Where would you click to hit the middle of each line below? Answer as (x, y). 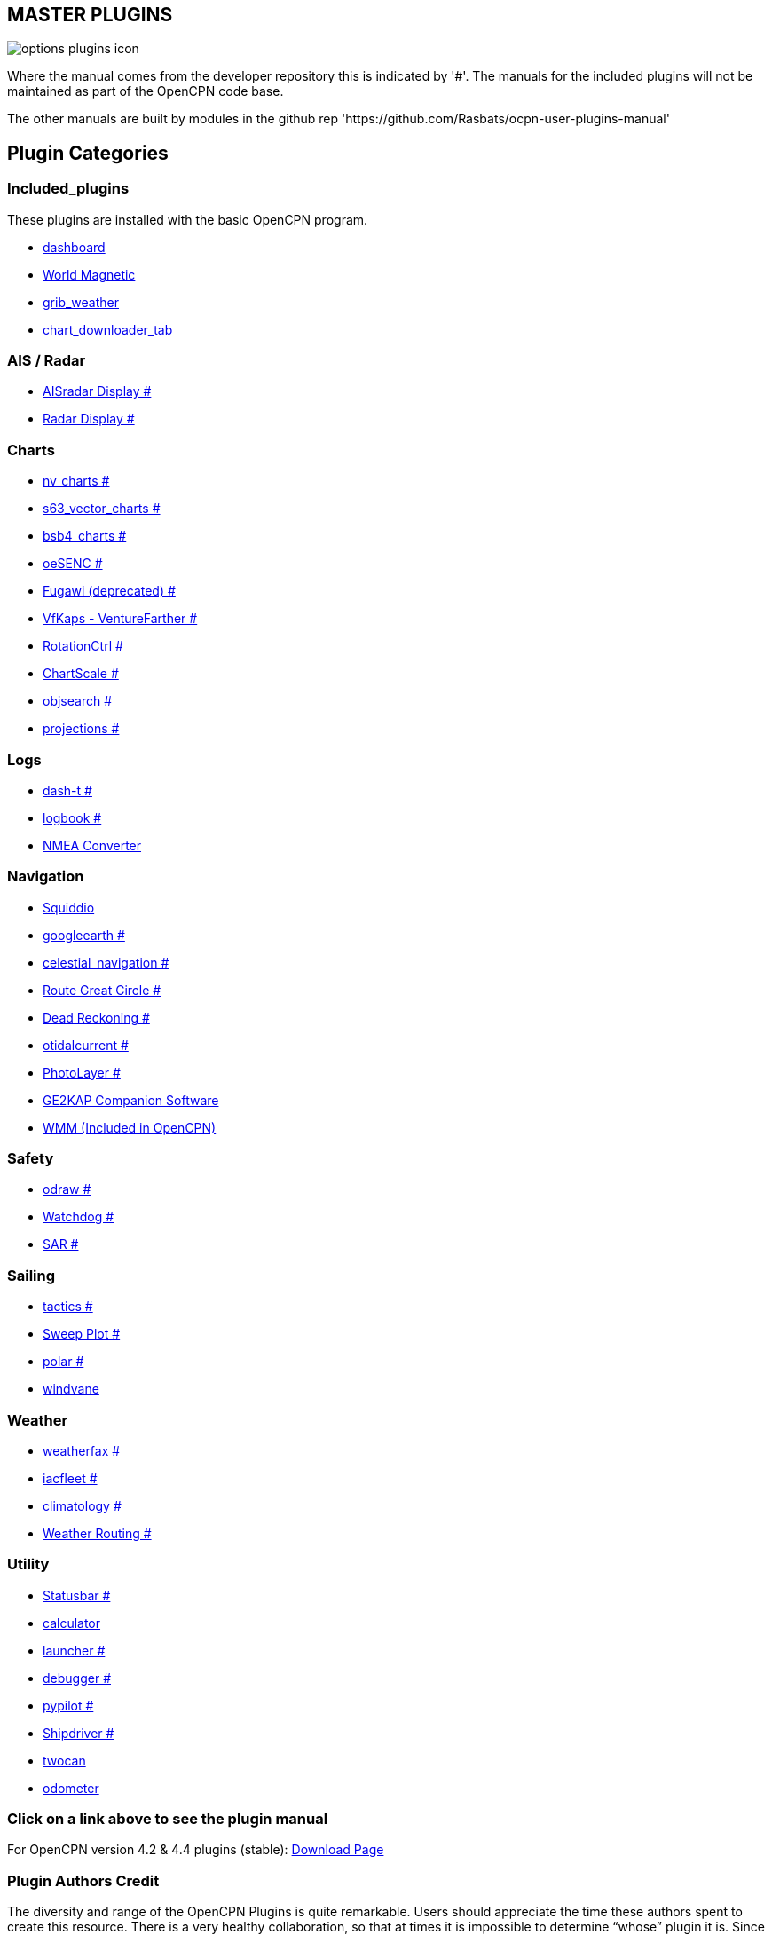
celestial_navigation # (106, 962)
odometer (71, 1788)
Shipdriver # (79, 1733)
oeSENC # (73, 564)
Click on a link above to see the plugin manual (168, 1819)
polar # (63, 1362)
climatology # (82, 1505)
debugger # (77, 1678)
